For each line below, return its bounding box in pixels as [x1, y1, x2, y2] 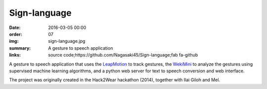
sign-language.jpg [48, 38, 86, 44]
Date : [9, 25, 21, 30]
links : [9, 52, 21, 58]
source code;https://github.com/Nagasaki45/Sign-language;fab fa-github [48, 52, 198, 58]
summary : [9, 45, 31, 51]
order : [9, 31, 22, 37]
